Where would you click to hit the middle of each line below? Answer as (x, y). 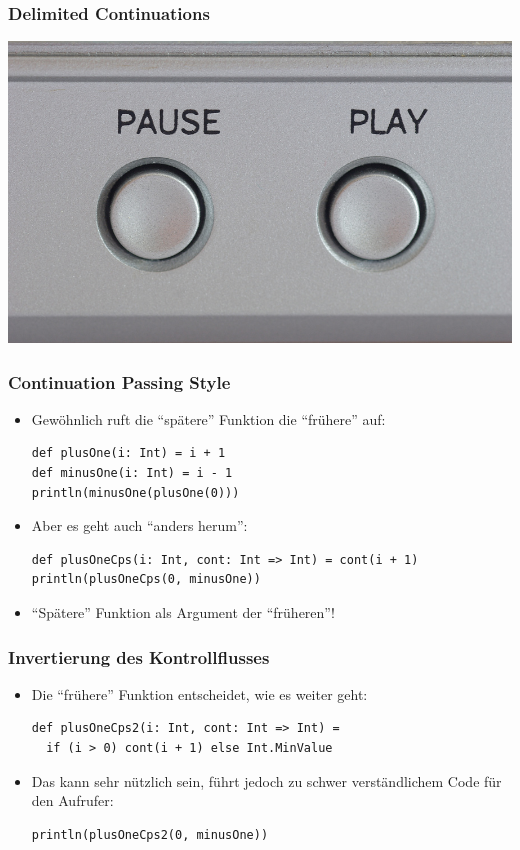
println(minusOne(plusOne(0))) (135, 492)
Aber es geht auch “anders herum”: (139, 525)
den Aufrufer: (72, 800)
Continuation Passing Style (119, 381)
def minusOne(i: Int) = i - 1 (132, 473)
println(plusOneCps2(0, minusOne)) (150, 834)
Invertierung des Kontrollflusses (139, 656)
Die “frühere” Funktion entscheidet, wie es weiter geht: (199, 693)
